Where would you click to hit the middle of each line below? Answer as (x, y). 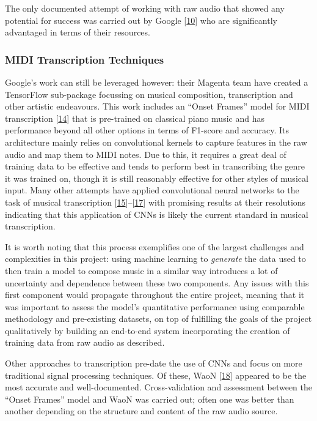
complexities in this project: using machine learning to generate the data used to (155, 259)
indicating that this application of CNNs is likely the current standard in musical (157, 214)
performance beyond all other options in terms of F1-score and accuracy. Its (147, 130)
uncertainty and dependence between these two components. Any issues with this (157, 282)
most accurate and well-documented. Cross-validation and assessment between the (158, 387)
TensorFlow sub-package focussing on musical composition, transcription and (149, 94)
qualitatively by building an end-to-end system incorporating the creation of (148, 330)
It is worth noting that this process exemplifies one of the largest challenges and (155, 246)
